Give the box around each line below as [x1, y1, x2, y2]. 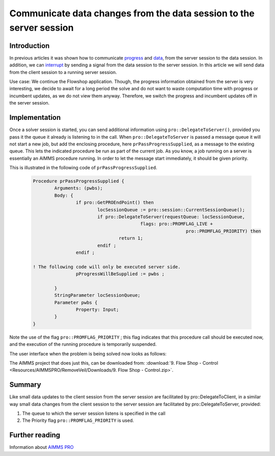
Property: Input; [75, 307, 119, 313]
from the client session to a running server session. [9, 69, 117, 75]
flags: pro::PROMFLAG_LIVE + [140, 221, 213, 227]
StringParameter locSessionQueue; [54, 292, 141, 298]
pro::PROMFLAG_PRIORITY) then [186, 228, 262, 234]
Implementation [9, 113, 61, 122]
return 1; [119, 235, 144, 241]
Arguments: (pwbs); [54, 185, 103, 191]
